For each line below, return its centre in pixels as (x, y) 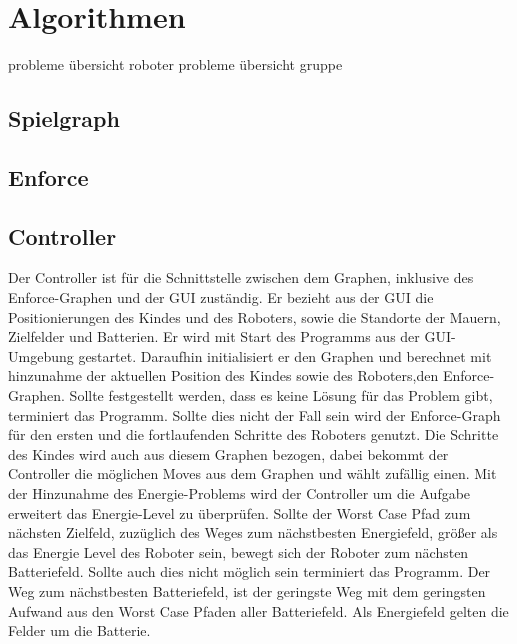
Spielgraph (64, 118)
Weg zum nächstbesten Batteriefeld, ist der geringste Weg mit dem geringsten (247, 590)
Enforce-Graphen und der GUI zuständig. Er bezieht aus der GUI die (221, 297)
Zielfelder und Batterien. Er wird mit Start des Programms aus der (214, 336)
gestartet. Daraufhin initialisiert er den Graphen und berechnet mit (285, 355)
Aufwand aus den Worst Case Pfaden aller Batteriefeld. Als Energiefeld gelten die (258, 610)
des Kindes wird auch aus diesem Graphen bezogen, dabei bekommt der (228, 453)
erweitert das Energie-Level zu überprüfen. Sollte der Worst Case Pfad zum (239, 512)
